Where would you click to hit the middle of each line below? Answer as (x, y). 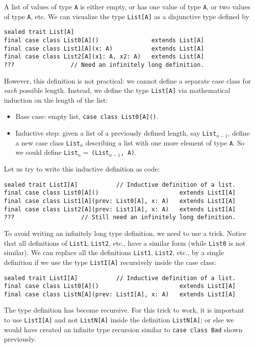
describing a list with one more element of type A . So (165, 142)
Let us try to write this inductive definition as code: (82, 169)
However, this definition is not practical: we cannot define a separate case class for (127, 80)
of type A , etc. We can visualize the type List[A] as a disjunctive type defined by (127, 16)
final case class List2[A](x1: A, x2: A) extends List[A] (104, 57)
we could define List (47, 152)
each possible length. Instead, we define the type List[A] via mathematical (117, 90)
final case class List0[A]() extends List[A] (104, 40)
